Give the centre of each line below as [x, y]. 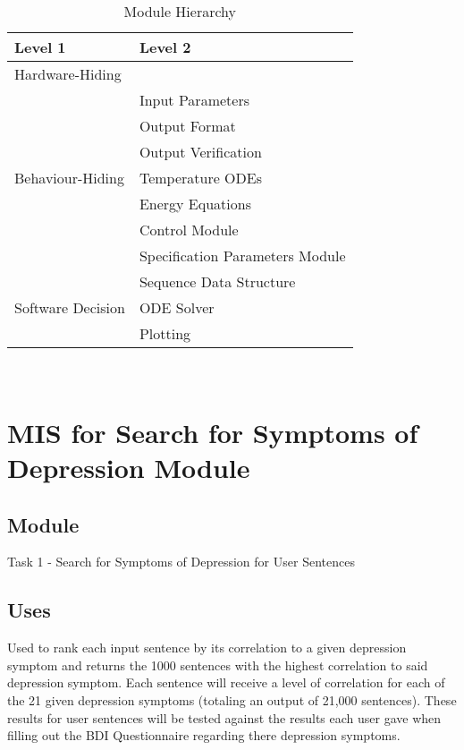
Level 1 [40, 47]
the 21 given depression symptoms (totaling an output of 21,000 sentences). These [232, 699]
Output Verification [200, 152]
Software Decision [70, 307]
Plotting [165, 333]
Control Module [189, 230]
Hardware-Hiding [68, 74]
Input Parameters [194, 100]
